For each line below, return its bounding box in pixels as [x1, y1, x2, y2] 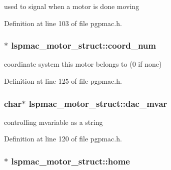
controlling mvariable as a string [4, 116, 103, 127]
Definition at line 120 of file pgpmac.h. [4, 133, 122, 144]
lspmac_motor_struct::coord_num [11, 39, 156, 52]
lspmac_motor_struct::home [11, 154, 130, 167]
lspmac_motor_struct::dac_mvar [28, 97, 167, 109]
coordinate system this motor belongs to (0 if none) [4, 59, 162, 69]
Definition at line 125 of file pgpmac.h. [4, 76, 122, 86]
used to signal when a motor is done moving [4, 1, 139, 11]
